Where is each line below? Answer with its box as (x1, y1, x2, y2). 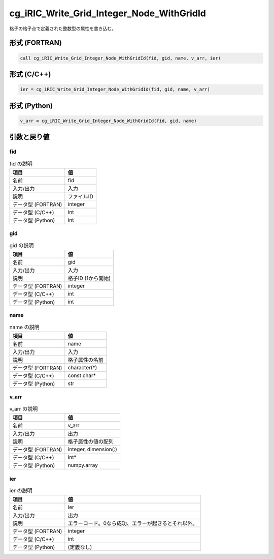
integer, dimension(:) (67, 446, 118, 453)
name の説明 (9, 323, 40, 331)
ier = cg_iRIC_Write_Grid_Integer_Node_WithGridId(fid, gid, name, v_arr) (20, 86, 211, 93)
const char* (67, 372, 96, 379)
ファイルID (67, 193, 93, 200)
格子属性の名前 (67, 357, 104, 364)
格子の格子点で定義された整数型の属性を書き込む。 (9, 25, 116, 32)
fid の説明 (9, 160, 33, 167)
